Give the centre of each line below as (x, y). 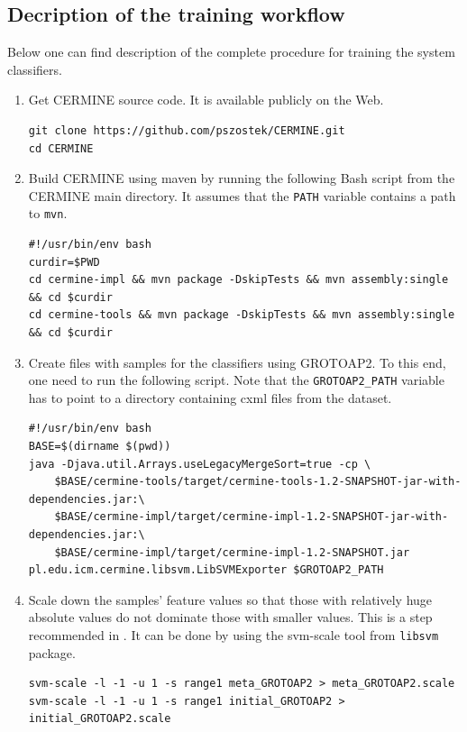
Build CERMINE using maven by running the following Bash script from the (242, 178)
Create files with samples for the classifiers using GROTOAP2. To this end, (237, 362)
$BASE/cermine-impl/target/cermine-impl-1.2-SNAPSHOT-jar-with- (252, 517)
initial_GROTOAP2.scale (100, 719)
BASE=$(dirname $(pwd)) (100, 447)
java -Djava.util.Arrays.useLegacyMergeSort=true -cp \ (200, 464)
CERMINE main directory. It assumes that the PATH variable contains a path (242, 195)
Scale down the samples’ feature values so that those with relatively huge (230, 599)
